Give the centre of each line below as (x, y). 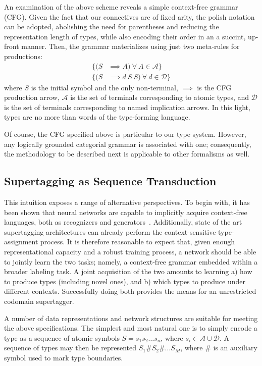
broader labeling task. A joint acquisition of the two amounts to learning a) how (128, 271)
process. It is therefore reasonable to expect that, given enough (138, 242)
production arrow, (32, 97)
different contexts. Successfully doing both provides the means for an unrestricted (130, 291)
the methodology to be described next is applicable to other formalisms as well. (127, 154)
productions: (23, 56)
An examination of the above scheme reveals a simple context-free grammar (121, 7)
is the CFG (214, 87)
